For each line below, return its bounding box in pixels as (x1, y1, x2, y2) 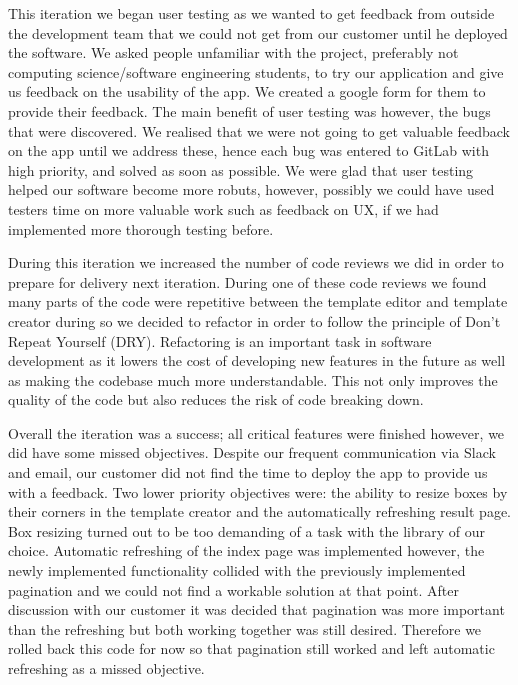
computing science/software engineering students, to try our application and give (8, 61, 504, 82)
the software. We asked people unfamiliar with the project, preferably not (8, 42, 459, 63)
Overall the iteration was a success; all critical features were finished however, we (8, 422, 505, 443)
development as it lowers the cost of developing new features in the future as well (8, 350, 506, 371)
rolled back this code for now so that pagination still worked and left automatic (8, 638, 495, 659)
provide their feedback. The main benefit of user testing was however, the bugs (8, 100, 491, 121)
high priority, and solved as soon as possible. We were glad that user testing (8, 159, 474, 180)
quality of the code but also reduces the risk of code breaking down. (8, 389, 424, 410)
